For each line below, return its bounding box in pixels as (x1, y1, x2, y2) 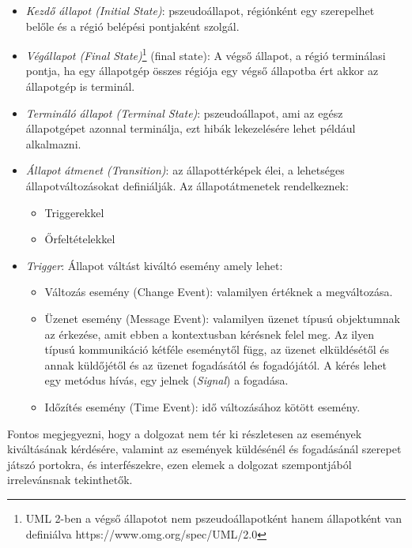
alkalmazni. (25, 135, 81, 152)
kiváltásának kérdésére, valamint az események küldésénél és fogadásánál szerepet (7, 441, 402, 457)
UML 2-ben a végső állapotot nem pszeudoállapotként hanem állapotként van (25, 509, 402, 526)
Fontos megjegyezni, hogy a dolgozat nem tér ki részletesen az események (7, 425, 362, 441)
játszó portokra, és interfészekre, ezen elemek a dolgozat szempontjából (7, 456, 352, 472)
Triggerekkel (44, 204, 104, 220)
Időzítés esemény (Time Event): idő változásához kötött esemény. (44, 398, 361, 415)
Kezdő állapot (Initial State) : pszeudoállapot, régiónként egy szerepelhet (25, 2, 375, 18)
